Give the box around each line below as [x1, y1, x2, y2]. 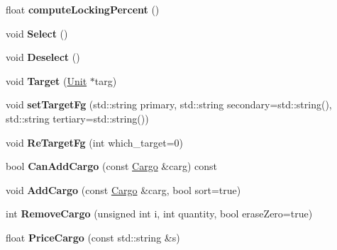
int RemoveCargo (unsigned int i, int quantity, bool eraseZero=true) [6, 206, 313, 221]
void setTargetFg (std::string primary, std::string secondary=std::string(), [6, 97, 332, 112]
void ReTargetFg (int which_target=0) [6, 135, 183, 149]
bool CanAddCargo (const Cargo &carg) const [6, 159, 218, 174]
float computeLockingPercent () [6, 2, 160, 16]
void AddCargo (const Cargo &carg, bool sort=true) [6, 182, 241, 197]
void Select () [6, 25, 68, 40]
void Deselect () [6, 50, 80, 64]
